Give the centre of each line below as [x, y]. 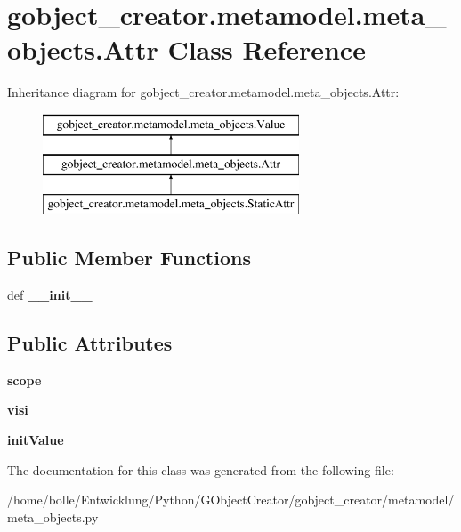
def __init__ [50, 295]
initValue [36, 440]
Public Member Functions [129, 258]
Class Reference [267, 49]
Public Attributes [90, 343]
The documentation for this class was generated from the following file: [201, 469]
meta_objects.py [53, 516]
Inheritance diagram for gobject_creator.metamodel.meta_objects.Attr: [203, 92]
